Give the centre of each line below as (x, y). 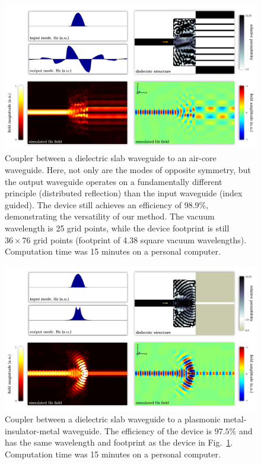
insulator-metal (32, 430)
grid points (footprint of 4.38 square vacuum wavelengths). (140, 239)
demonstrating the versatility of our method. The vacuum (110, 216)
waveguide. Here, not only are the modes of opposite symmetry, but (128, 170)
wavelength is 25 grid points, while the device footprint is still (117, 228)
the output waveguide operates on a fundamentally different (114, 181)
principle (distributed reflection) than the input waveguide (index (124, 193)
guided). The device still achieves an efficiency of (93, 204)
